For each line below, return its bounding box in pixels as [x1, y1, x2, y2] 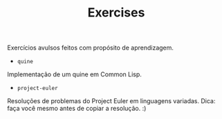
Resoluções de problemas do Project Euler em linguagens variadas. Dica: [7, 97, 216, 105]
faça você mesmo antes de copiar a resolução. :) [7, 105, 147, 113]
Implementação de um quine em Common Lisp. [7, 70, 142, 78]
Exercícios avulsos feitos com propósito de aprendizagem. [7, 43, 174, 52]
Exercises [87, 5, 145, 21]
